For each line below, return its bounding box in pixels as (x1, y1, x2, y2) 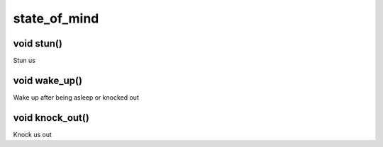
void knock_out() (13, 112, 90, 124)
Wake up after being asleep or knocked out (13, 93, 140, 102)
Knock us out (13, 130, 52, 139)
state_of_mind (13, 11, 99, 26)
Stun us (13, 57, 35, 65)
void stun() (13, 37, 63, 49)
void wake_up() (13, 74, 83, 86)
